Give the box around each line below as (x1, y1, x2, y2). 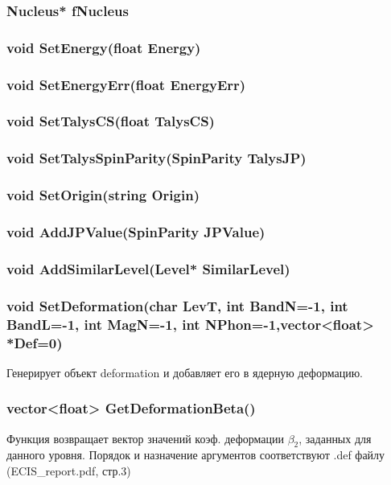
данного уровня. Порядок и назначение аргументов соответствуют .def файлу (6, 446, 385, 463)
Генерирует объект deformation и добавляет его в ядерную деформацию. (6, 364, 363, 380)
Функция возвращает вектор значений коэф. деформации (6, 430, 284, 446)
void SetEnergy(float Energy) (6, 37, 201, 57)
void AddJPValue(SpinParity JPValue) (6, 221, 265, 241)
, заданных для (298, 430, 372, 446)
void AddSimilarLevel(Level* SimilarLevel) (6, 258, 290, 278)
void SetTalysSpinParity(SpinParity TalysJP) (6, 148, 307, 168)
